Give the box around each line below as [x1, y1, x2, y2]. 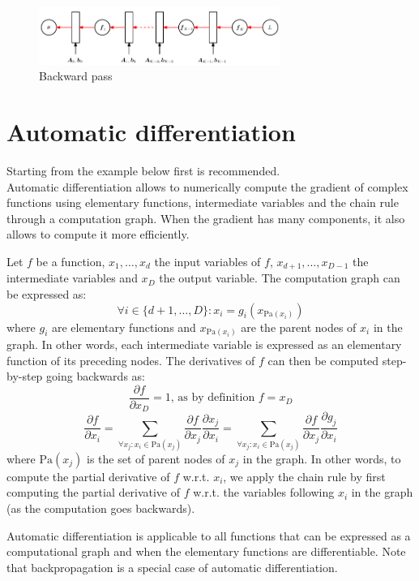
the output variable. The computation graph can [159, 269, 400, 286]
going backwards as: [46, 368, 145, 385]
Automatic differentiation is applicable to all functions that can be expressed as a [6, 527, 411, 544]
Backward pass [39, 67, 113, 84]
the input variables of [154, 252, 261, 269]
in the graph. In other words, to [242, 450, 401, 467]
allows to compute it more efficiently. [6, 226, 190, 243]
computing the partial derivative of [6, 484, 180, 501]
